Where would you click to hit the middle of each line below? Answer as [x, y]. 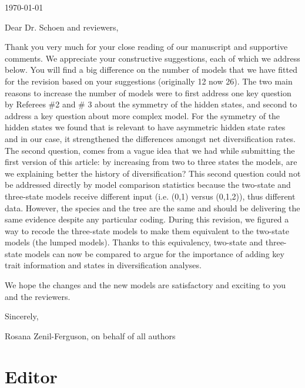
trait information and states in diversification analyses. [103, 265]
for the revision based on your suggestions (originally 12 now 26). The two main [149, 81]
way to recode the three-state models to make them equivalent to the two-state [147, 230]
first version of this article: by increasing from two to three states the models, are [151, 162]
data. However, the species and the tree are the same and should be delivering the [152, 208]
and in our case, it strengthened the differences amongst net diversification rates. [150, 138]
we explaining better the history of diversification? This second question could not [153, 173]
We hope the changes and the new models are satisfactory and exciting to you [145, 285]
